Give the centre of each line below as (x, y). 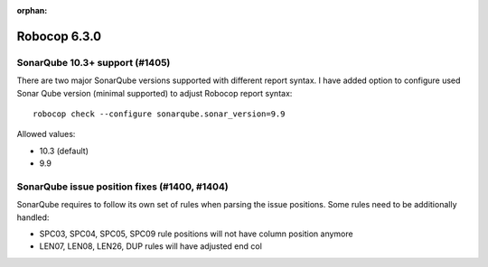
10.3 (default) (64, 151)
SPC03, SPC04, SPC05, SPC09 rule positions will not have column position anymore (196, 234)
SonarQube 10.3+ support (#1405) (94, 62)
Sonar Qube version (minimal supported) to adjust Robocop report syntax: (155, 93)
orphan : (32, 10)
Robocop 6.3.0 (59, 36)
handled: (33, 217)
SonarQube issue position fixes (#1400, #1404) (123, 187)
